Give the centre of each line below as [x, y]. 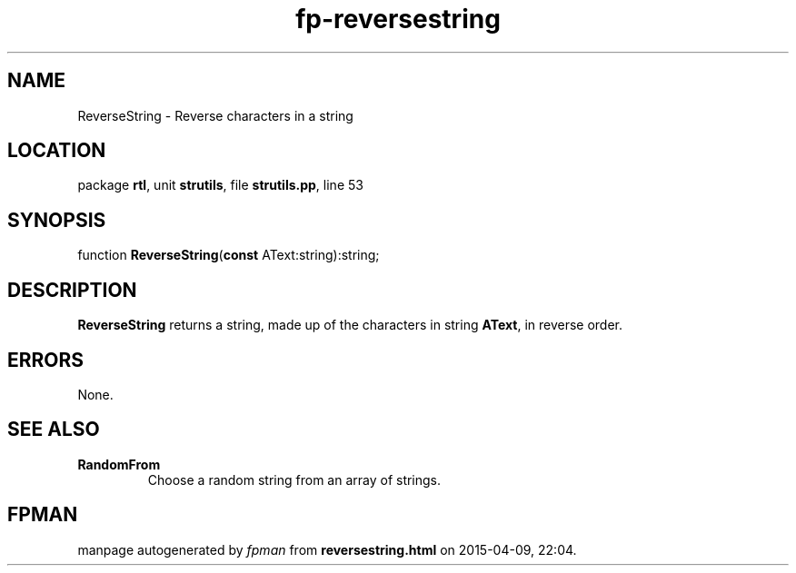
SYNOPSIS [57, 220]
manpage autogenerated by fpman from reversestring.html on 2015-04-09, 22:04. [327, 549]
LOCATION [57, 151]
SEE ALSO [54, 430]
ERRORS [46, 360]
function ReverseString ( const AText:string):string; [229, 255]
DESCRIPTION [72, 290]
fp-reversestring [398, 19]
